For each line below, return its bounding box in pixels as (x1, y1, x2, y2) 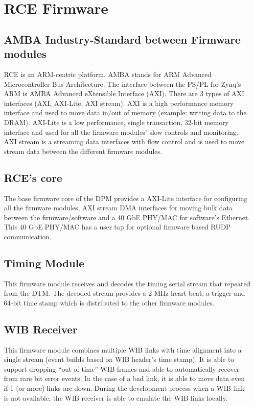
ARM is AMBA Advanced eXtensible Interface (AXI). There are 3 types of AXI (4, 88, 245, 99)
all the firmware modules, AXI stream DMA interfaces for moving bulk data (4, 203, 232, 213)
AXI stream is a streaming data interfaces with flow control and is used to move (4, 136, 245, 147)
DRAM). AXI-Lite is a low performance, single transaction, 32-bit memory (4, 117, 229, 127)
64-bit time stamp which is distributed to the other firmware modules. (4, 297, 214, 307)
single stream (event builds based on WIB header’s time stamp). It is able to (4, 354, 234, 364)
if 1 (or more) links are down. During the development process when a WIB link (4, 383, 245, 393)
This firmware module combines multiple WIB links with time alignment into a (4, 344, 242, 355)
